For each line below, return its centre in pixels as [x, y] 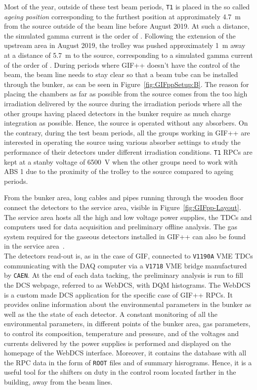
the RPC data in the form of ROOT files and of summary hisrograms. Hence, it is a [128, 362]
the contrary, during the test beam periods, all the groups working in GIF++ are [127, 132]
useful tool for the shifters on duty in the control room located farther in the [120, 372]
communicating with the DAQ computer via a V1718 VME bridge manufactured [126, 265]
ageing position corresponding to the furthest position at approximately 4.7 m [123, 16]
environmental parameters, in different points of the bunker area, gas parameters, [127, 324]
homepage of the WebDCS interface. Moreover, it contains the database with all [125, 353]
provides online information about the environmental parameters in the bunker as [128, 304]
